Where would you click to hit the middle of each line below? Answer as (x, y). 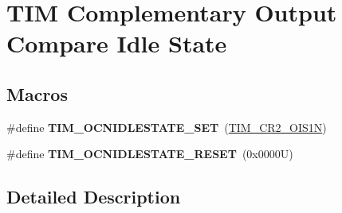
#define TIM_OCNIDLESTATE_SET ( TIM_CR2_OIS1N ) (167, 127)
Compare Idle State (117, 43)
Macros (37, 93)
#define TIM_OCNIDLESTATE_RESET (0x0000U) (150, 154)
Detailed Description (94, 197)
